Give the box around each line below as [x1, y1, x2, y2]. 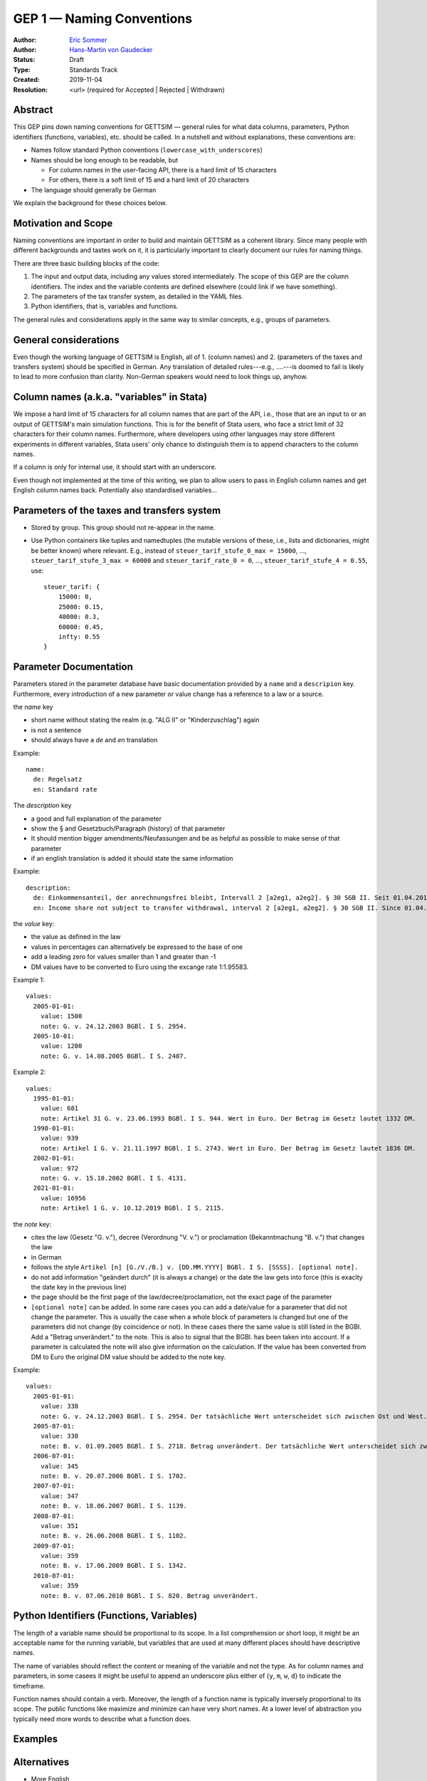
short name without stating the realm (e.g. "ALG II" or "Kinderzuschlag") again [31, 716, 260, 725]
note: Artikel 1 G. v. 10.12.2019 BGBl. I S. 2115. [40, 1204, 225, 1213]
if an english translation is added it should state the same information [31, 854, 233, 863]
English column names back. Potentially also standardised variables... [13, 486, 217, 494]
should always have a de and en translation [31, 736, 158, 744]
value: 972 [40, 1164, 79, 1172]
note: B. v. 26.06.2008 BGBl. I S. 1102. [40, 1532, 188, 1540]
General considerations [13, 333, 120, 346]
